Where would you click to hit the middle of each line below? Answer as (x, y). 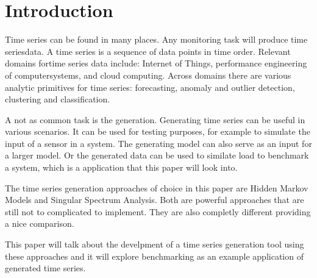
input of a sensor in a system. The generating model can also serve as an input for (158, 143)
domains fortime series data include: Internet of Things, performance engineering (156, 63)
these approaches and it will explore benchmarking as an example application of (154, 256)
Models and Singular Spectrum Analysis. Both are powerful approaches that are (155, 200)
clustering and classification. (58, 99)
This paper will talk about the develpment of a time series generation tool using (155, 244)
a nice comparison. (40, 223)
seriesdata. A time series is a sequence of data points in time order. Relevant (148, 51)
